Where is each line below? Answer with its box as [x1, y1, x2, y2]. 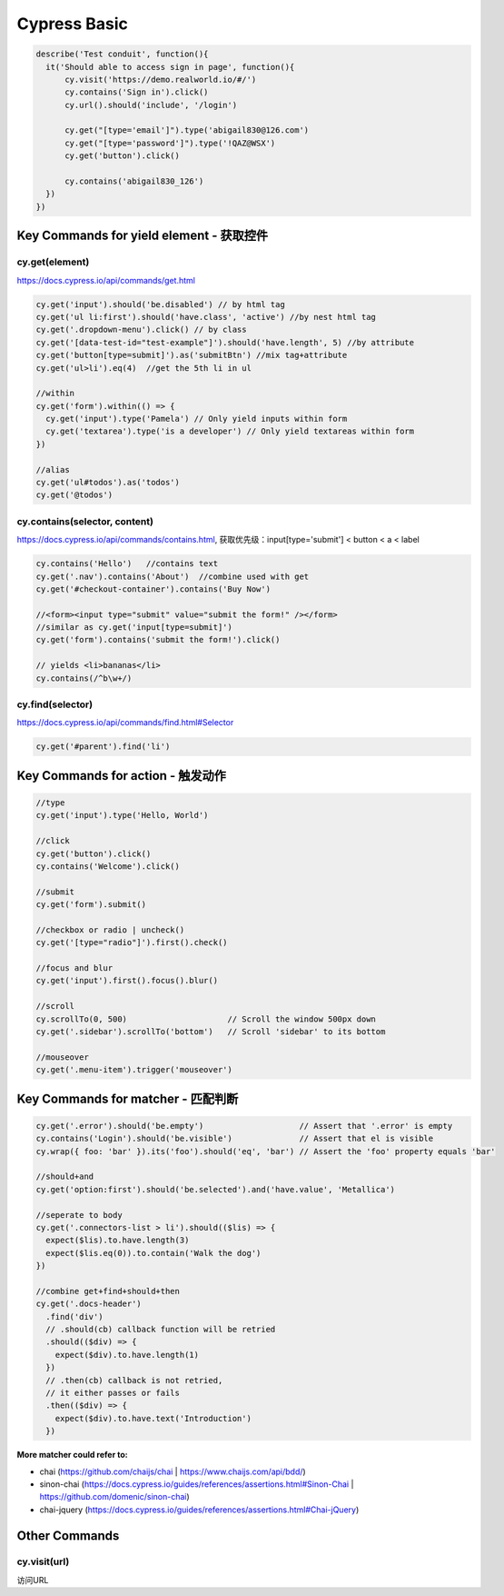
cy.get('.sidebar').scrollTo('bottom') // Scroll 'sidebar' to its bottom [35, 1027, 386, 1036]
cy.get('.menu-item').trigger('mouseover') [35, 1064, 233, 1075]
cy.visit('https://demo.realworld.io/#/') [64, 74, 257, 85]
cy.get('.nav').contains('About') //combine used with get [35, 571, 310, 582]
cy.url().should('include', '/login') [64, 100, 238, 110]
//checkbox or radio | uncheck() [35, 924, 185, 935]
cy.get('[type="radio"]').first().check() [35, 937, 228, 948]
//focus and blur [35, 963, 114, 973]
